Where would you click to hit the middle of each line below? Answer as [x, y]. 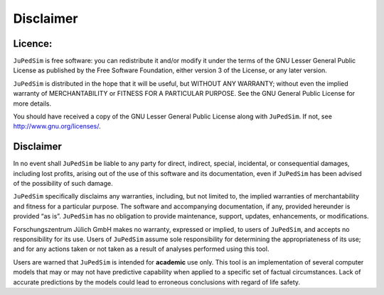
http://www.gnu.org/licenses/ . [57, 126]
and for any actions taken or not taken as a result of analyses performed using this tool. [141, 249]
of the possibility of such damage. [63, 184]
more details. [32, 104]
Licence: [33, 44]
